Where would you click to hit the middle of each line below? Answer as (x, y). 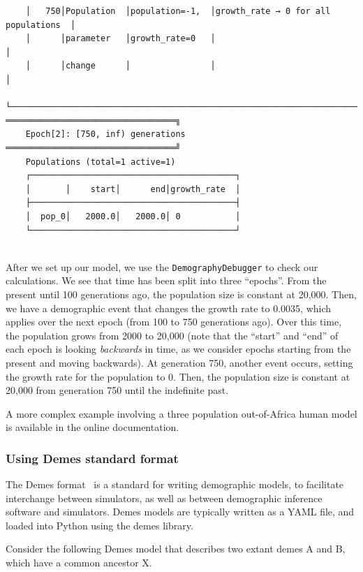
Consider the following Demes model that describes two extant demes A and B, (176, 549)
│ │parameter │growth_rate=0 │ (120, 39)
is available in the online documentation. (92, 427)
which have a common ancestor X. (79, 563)
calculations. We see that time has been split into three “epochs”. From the (166, 280)
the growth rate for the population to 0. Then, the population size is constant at (178, 376)
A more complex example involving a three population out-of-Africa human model (181, 413)
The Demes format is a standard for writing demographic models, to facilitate (175, 484)
